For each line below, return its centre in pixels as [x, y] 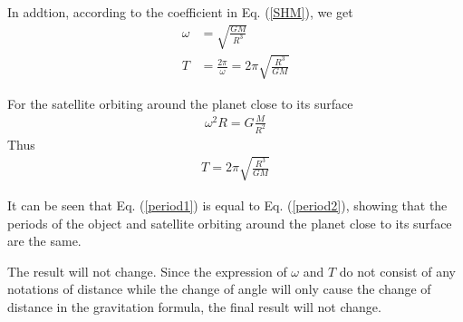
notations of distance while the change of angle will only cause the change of [219, 289]
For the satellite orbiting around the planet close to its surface [180, 103]
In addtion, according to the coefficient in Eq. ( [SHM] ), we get [180, 12]
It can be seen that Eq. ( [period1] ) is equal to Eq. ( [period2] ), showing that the [227, 205]
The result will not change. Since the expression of [147, 271]
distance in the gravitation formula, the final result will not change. [194, 306]
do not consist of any [397, 271]
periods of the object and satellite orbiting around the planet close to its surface [230, 223]
